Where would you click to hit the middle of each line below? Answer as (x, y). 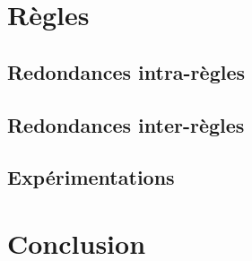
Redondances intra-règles (126, 71)
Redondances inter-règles (126, 124)
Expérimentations (91, 177)
